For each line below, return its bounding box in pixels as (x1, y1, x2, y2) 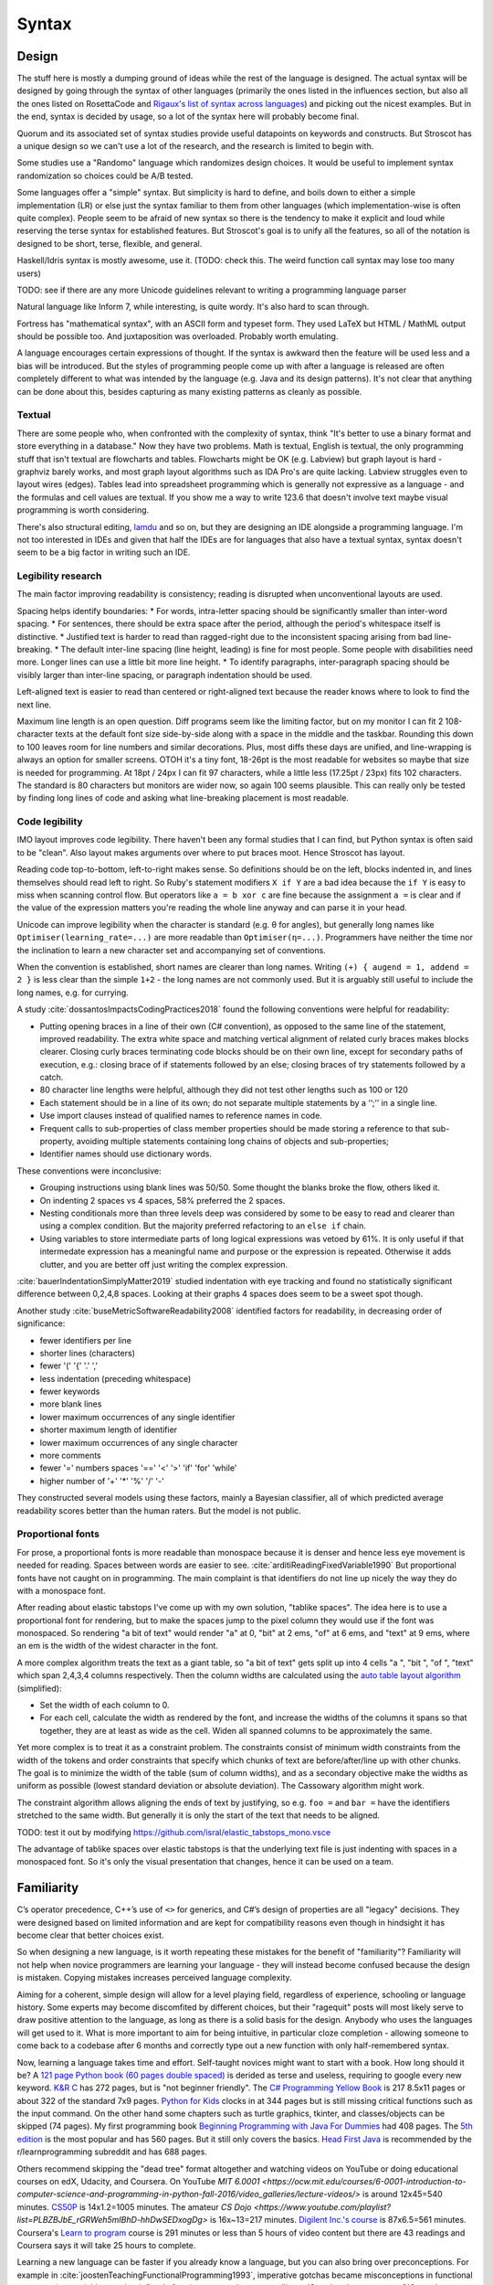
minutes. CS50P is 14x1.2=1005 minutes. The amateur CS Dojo (16, 2201, 252, 2212)
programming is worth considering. (16, 505, 150, 515)
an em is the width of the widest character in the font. (16, 1641, 219, 1652)
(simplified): (16, 1683, 62, 1694)
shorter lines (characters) (39, 1347, 136, 1358)
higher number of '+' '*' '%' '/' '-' (39, 1475, 164, 1486)
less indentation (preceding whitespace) (39, 1373, 192, 1384)
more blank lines (39, 1398, 102, 1409)
